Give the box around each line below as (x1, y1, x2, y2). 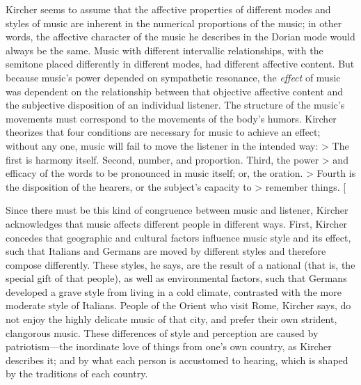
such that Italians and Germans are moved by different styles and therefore (6, 244, 326, 258)
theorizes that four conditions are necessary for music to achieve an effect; (6, 125, 321, 139)
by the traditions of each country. (6, 366, 148, 381)
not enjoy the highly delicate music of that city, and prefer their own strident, (6, 312, 337, 327)
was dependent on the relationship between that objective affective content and (6, 84, 344, 98)
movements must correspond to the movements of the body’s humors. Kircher (6, 111, 337, 125)
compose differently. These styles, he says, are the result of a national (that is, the (6, 257, 355, 272)
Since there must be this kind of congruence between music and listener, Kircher (6, 203, 348, 217)
